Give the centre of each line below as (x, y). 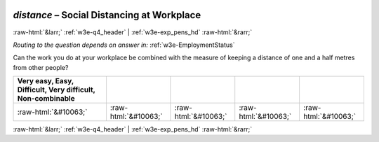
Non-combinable (46, 99)
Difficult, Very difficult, (56, 90)
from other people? (41, 67)
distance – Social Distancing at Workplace (107, 15)
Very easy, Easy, (45, 81)
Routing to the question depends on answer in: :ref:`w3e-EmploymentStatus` (124, 45)
